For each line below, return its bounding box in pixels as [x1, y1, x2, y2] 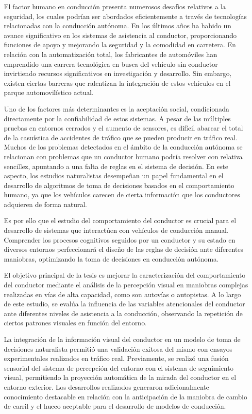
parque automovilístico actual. [4, 87, 94, 97]
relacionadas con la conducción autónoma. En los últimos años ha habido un [4, 20, 232, 31]
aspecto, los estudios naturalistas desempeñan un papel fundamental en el [4, 170, 224, 181]
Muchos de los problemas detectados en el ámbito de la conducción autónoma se [4, 142, 243, 152]
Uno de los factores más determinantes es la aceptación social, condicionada [4, 103, 230, 113]
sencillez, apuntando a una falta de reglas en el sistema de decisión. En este [4, 161, 228, 171]
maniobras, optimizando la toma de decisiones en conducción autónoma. [4, 253, 219, 263]
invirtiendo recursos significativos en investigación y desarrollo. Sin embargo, [4, 68, 232, 78]
